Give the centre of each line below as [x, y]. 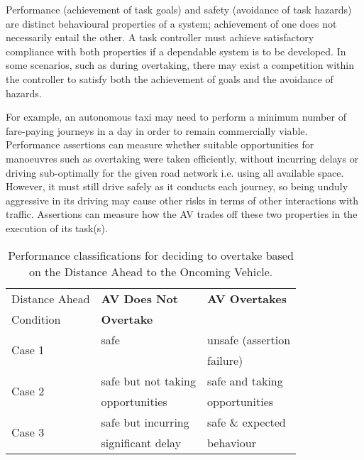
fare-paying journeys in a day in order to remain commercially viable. [157, 130]
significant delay [141, 442]
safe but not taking [148, 380]
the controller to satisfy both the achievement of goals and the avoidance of [170, 78]
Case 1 [28, 350]
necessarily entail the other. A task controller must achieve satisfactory [160, 37]
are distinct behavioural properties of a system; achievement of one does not [171, 23]
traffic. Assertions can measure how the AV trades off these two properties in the [182, 214]
